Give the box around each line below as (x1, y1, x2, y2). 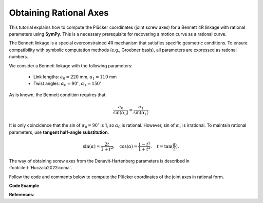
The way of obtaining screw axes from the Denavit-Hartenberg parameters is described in (9, 158, 190, 163)
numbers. (9, 54, 29, 60)
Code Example (9, 183, 39, 189)
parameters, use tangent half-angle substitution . (9, 129, 109, 135)
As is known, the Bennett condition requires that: (9, 92, 107, 98)
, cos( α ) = (113, 143, 138, 149)
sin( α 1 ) (133, 110, 149, 117)
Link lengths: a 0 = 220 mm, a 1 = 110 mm (33, 74, 117, 81)
